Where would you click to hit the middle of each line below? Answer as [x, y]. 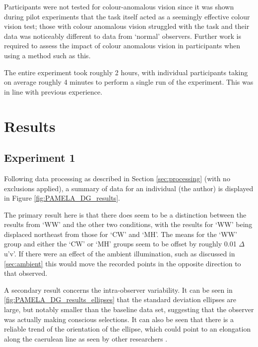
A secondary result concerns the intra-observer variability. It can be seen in [118, 289]
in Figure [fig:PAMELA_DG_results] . [62, 198]
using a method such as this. [47, 55]
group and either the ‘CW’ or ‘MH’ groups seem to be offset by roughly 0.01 [120, 244]
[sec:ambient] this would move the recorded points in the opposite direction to [123, 263]
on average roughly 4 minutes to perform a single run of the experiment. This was [129, 82]
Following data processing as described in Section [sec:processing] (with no [117, 178]
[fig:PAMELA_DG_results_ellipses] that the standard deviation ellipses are [120, 299]
